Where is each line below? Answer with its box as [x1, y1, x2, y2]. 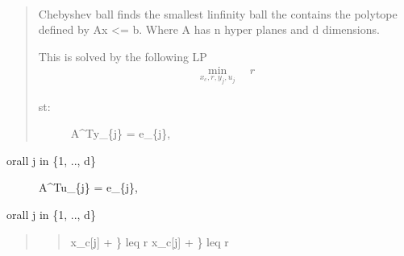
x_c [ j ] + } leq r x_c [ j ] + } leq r [70, 233, 229, 250]
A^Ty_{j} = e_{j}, [70, 125, 171, 142]
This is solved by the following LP [38, 47, 207, 64]
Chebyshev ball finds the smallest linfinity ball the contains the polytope [38, 5, 398, 22]
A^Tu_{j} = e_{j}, [39, 179, 138, 196]
